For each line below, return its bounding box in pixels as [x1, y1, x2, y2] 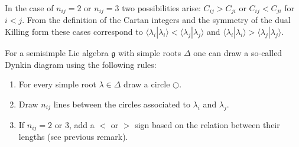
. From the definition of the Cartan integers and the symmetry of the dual [22, 14, 291, 26]
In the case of [5, 2, 54, 14]
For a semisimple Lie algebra [5, 47, 109, 59]
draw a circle [123, 78, 170, 90]
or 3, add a [54, 118, 95, 130]
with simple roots [118, 47, 181, 59]
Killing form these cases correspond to [5, 25, 143, 38]
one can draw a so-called [193, 47, 282, 59]
